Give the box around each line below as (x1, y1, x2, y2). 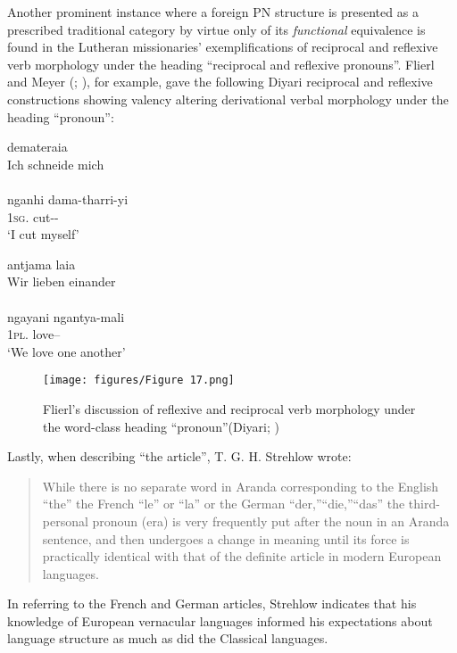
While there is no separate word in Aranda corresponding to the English (42, 476, 439, 495)
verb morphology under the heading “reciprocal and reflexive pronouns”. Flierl (7, 54, 435, 73)
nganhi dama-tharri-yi (7, 189, 129, 208)
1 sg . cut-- (7, 207, 59, 226)
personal (42, 511, 88, 530)
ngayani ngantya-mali (7, 307, 125, 326)
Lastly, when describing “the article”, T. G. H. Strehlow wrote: (7, 447, 352, 466)
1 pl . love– (7, 325, 61, 343)
